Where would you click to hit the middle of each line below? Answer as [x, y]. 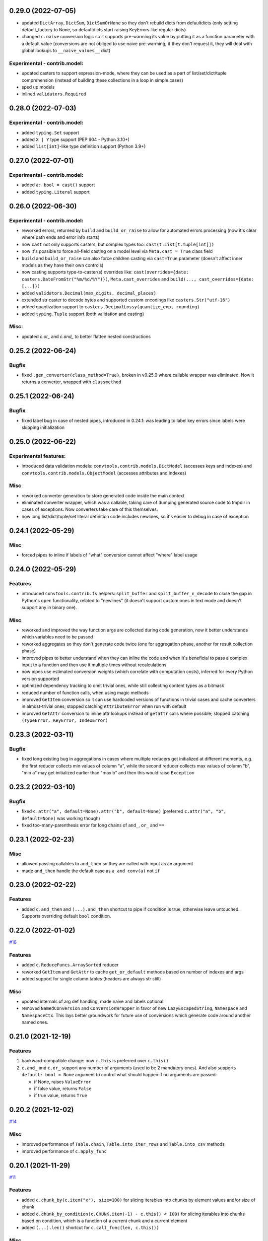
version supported [40, 679]
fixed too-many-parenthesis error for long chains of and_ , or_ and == [93, 825]
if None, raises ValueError [63, 1082]
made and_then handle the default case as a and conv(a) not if [91, 871]
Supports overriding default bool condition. [66, 916]
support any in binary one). [49, 607]
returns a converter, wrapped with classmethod [71, 382]
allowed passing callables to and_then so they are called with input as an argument [107, 864]
